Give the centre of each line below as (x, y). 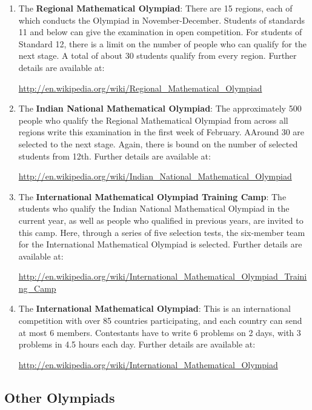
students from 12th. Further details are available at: (115, 156)
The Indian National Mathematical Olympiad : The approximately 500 (160, 108)
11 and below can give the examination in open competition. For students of (160, 32)
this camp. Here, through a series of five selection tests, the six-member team (162, 232)
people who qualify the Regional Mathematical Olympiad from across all (153, 120)
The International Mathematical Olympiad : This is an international (154, 308)
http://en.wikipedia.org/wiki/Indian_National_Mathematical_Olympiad (155, 176)
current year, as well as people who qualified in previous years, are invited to (161, 220)
